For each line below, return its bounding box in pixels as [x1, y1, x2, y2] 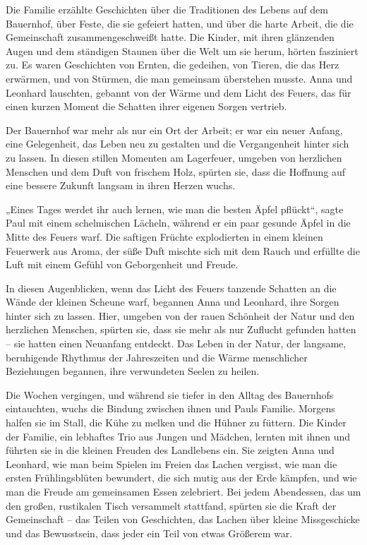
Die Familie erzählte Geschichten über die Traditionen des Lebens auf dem [6, 2, 328, 16]
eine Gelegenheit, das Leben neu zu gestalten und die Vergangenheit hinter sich [6, 136, 349, 151]
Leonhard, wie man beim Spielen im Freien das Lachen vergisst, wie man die [6, 456, 337, 471]
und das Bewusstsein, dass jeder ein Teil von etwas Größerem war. [6, 525, 293, 540]
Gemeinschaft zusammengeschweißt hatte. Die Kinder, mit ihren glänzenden [6, 30, 335, 44]
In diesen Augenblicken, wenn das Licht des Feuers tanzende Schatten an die [6, 280, 337, 295]
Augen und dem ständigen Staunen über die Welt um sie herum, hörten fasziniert [6, 43, 359, 58]
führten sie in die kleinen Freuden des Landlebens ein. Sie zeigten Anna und [6, 443, 335, 457]
